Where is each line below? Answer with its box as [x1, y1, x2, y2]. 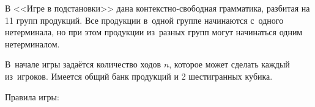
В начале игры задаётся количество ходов [5, 58, 161, 71]
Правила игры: [5, 90, 59, 103]
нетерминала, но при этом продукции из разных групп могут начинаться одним [5, 26, 303, 38]
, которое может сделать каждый [169, 58, 290, 71]
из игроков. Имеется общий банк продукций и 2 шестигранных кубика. [5, 69, 273, 82]
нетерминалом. [5, 37, 60, 50]
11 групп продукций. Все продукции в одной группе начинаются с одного [5, 13, 284, 26]
